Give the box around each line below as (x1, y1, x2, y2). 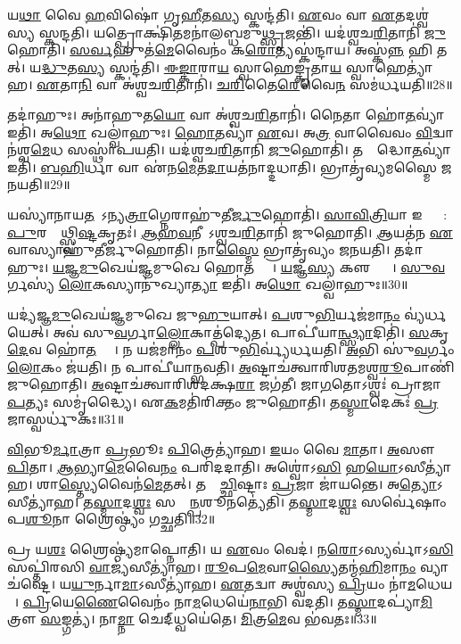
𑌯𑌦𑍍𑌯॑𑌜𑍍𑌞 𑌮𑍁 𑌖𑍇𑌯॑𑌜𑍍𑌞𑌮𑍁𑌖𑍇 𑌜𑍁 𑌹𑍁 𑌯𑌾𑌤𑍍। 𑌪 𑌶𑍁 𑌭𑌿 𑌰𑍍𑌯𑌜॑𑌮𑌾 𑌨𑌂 (7, 304, 400, 323)
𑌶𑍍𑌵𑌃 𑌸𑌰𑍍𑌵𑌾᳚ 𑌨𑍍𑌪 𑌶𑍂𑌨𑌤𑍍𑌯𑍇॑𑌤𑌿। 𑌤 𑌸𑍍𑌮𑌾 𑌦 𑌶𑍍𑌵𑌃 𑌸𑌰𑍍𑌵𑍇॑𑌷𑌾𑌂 (132, 491, 447, 510)
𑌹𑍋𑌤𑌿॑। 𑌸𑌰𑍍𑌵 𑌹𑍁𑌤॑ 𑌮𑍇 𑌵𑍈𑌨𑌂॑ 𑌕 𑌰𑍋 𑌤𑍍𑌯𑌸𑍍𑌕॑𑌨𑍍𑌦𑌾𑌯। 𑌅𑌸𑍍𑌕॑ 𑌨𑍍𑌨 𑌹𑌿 (7, 40, 433, 59)
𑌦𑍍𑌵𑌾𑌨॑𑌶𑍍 (432, 122, 455, 141)
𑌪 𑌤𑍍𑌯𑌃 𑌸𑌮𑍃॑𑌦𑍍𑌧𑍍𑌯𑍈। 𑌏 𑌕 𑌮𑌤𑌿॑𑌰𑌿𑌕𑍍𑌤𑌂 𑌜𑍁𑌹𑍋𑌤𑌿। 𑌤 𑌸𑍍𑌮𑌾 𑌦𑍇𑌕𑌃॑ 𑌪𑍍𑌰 (7, 392, 439, 410)
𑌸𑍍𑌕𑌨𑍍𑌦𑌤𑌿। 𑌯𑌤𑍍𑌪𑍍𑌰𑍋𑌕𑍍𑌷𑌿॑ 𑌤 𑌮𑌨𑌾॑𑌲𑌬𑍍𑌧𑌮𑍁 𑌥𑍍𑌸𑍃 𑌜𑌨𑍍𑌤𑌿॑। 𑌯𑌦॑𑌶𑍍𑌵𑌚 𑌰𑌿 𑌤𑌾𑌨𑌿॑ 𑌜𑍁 (38, 22, 446, 41)
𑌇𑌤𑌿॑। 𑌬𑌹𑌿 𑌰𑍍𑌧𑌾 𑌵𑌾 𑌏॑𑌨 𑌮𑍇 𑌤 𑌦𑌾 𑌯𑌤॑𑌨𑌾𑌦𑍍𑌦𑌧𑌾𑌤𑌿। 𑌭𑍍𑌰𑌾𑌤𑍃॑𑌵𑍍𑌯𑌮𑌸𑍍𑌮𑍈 (7, 157, 437, 176)
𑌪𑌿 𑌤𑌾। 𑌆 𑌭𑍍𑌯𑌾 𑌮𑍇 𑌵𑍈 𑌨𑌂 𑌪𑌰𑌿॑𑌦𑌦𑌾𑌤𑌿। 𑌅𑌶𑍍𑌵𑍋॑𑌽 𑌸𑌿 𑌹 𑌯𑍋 (7, 457, 399, 475)
